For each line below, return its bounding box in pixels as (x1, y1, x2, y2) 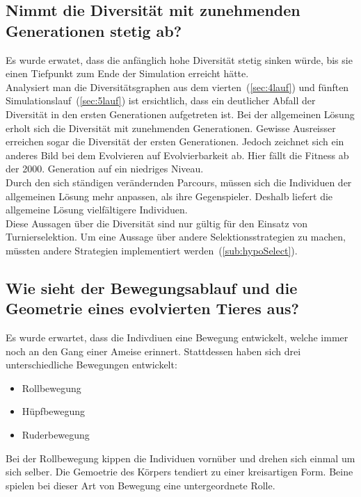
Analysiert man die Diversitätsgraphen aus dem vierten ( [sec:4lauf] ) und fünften (6, 79, 349, 94)
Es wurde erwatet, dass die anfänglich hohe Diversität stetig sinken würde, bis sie (6, 52, 353, 67)
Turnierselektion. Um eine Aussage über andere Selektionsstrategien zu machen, (6, 229, 346, 244)
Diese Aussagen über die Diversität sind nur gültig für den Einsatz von (6, 215, 308, 230)
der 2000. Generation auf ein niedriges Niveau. (6, 161, 204, 176)
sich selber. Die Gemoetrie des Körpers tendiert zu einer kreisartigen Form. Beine (6, 464, 353, 479)
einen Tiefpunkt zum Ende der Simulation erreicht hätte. (6, 66, 249, 81)
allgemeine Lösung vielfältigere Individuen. (6, 202, 188, 217)
